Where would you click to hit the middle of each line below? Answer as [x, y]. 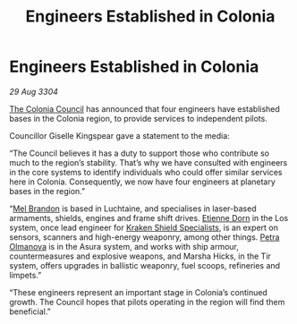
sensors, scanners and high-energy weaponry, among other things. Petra [144, 237]
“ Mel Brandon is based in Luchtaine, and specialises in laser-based [133, 209]
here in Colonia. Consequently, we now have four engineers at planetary [142, 182]
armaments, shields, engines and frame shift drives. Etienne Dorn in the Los [149, 217]
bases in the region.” [47, 191]
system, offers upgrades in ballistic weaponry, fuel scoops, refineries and [144, 265]
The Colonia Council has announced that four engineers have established [144, 108]
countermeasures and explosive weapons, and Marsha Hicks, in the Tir [140, 256]
